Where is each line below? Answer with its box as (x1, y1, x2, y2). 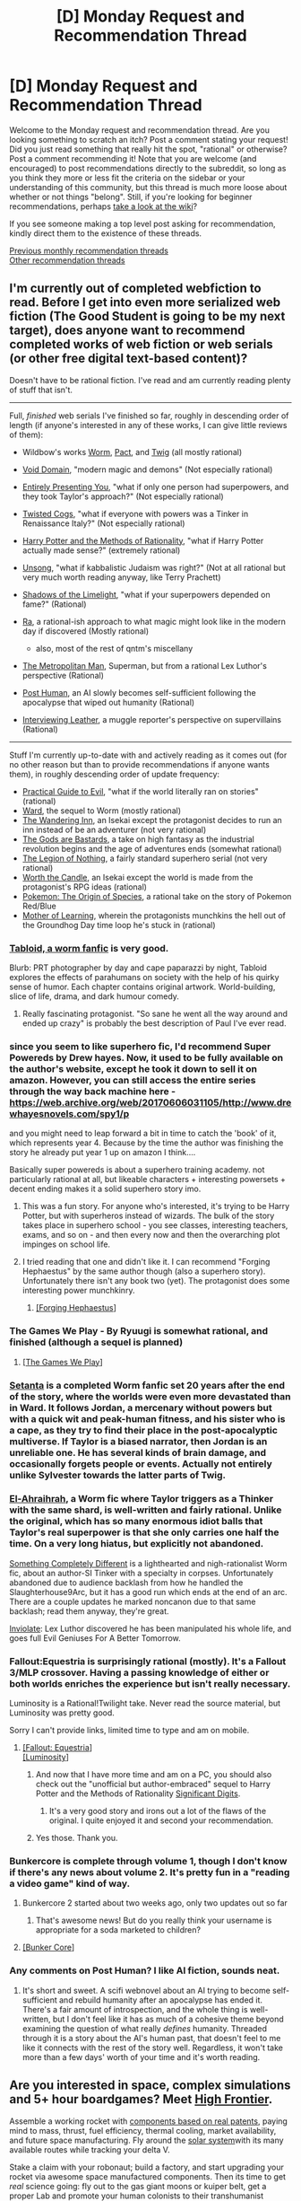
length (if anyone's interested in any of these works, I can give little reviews (9, 419, 288, 430)
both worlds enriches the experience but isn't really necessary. (9, 1677, 291, 1689)
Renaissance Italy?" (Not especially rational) (21, 518, 185, 529)
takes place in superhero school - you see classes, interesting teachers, (21, 1220, 288, 1231)
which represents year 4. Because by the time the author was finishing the (9, 1137, 284, 1148)
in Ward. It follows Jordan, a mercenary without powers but (9, 1401, 273, 1414)
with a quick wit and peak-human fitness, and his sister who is (9, 1412, 286, 1425)
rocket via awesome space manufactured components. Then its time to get (9, 2170, 287, 2182)
